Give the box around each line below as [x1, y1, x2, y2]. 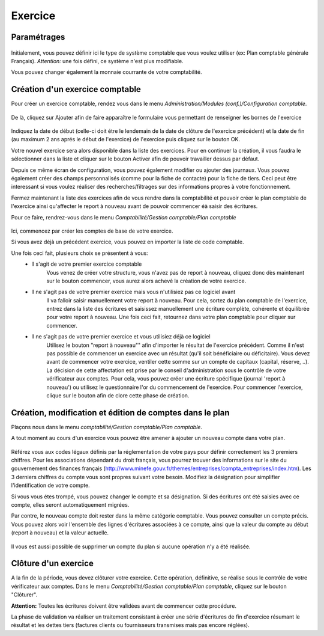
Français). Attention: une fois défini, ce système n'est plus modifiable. [11, 57, 184, 64]
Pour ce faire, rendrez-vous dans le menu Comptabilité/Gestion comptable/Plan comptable [11, 213, 236, 221]
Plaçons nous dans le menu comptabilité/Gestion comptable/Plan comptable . [11, 423, 202, 430]
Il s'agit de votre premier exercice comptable [31, 260, 142, 268]
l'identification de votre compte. [11, 482, 90, 489]
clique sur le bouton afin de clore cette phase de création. [46, 391, 190, 399]
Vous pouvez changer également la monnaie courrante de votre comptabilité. [11, 69, 202, 76]
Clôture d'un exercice [11, 558, 94, 569]
